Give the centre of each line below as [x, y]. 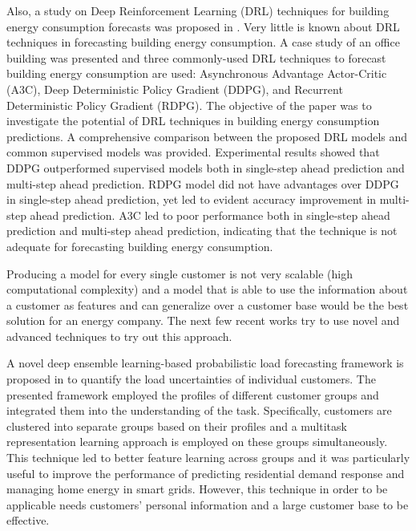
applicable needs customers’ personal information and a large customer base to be [208, 504]
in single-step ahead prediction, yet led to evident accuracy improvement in [192, 199]
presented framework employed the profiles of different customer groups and [193, 394]
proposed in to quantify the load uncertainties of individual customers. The [191, 379]
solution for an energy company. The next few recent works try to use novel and [203, 320]
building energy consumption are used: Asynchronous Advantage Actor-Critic [197, 73]
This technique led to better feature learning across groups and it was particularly [208, 458]
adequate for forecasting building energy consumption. [140, 246]
